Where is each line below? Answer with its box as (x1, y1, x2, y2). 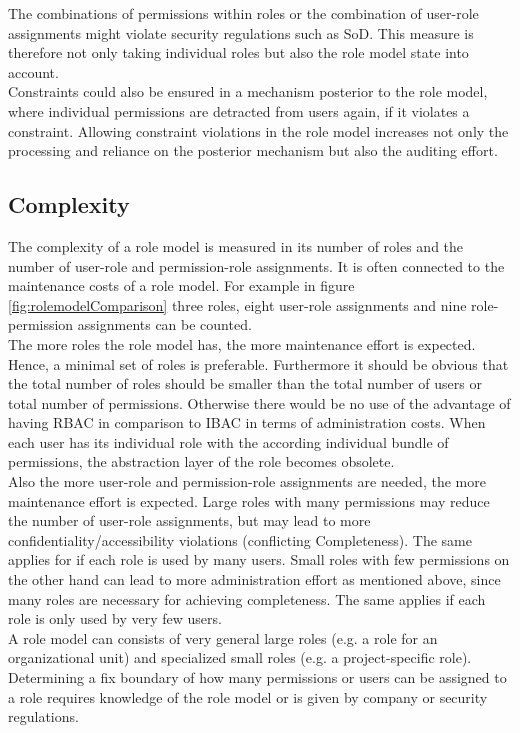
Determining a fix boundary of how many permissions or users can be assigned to (8, 667, 507, 688)
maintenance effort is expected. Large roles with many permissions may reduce (8, 490, 490, 511)
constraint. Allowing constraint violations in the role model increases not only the (8, 120, 509, 141)
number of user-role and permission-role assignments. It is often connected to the (8, 255, 505, 276)
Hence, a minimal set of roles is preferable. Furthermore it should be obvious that (8, 353, 509, 374)
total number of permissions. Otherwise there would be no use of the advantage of (8, 392, 511, 413)
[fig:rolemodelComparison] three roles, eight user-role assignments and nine (8, 294, 467, 315)
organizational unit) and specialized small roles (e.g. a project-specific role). (8, 647, 472, 668)
